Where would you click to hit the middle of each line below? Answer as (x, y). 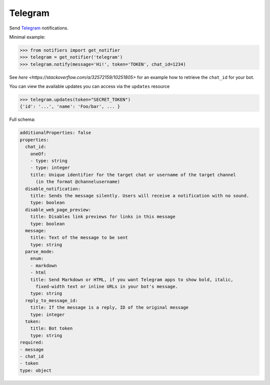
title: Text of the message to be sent (79, 238)
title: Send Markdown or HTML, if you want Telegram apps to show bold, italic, (132, 279)
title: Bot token (51, 329)
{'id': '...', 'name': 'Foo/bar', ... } (70, 107)
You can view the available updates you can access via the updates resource (89, 86)
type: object (36, 370)
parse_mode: (40, 252)
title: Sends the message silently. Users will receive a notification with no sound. (140, 195)
